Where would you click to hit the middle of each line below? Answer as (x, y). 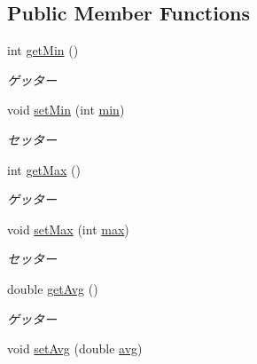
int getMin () (43, 50)
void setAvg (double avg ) (75, 348)
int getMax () (44, 169)
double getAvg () (53, 288)
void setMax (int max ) (68, 229)
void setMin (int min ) (66, 110)
